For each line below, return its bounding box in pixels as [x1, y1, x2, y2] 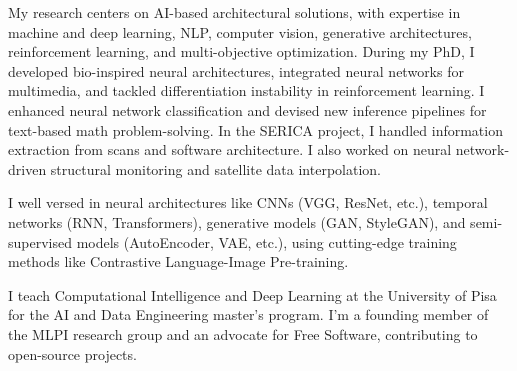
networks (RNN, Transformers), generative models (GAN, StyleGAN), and [8, 211, 466, 232]
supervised [8, 231, 72, 252]
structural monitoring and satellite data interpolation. [50, 158, 381, 179]
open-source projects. [8, 343, 137, 364]
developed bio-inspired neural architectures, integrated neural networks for [8, 60, 464, 81]
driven [8, 158, 47, 179]
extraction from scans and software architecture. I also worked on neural [8, 139, 452, 160]
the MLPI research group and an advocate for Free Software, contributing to [8, 323, 478, 344]
